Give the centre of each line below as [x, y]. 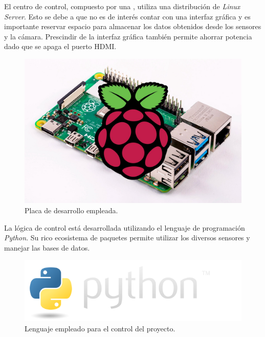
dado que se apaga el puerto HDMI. [60, 46]
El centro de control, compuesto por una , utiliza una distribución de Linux [122, 6]
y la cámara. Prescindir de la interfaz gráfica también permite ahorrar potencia [128, 36]
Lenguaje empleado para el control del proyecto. [100, 328]
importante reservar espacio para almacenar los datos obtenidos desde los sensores [133, 26]
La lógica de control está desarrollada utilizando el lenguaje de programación [125, 227]
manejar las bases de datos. [47, 247]
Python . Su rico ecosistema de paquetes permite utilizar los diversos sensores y [127, 238]
